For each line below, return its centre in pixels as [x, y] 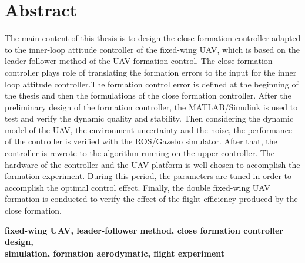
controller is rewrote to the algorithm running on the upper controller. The [140, 153]
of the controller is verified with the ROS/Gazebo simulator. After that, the [141, 141]
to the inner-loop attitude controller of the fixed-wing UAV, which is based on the [152, 49]
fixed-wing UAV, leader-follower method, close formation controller [144, 230]
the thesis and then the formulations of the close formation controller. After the [148, 95]
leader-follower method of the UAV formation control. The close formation [139, 61]
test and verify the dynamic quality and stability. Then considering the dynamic [149, 118]
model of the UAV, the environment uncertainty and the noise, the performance [149, 129]
